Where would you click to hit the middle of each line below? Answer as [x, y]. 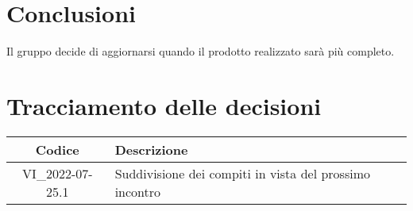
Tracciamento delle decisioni [164, 105]
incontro [138, 191]
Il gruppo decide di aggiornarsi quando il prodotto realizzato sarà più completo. [201, 51]
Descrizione [151, 149]
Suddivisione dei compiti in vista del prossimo [242, 173]
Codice [57, 149]
